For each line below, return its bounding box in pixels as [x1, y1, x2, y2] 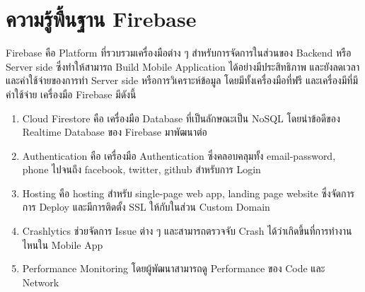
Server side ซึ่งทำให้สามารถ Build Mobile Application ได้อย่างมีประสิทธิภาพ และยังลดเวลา [6, 59, 360, 74]
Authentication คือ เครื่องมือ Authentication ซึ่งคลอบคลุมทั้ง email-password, [22, 148, 336, 163]
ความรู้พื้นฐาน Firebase [6, 4, 197, 33]
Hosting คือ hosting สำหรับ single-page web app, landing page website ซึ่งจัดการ [22, 185, 354, 200]
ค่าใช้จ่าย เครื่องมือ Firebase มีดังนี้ [6, 86, 137, 101]
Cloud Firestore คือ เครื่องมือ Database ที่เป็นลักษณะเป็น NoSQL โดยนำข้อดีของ [22, 110, 340, 125]
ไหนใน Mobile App [22, 237, 103, 252]
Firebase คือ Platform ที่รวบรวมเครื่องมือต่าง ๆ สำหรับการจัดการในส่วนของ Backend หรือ [6, 45, 352, 60]
